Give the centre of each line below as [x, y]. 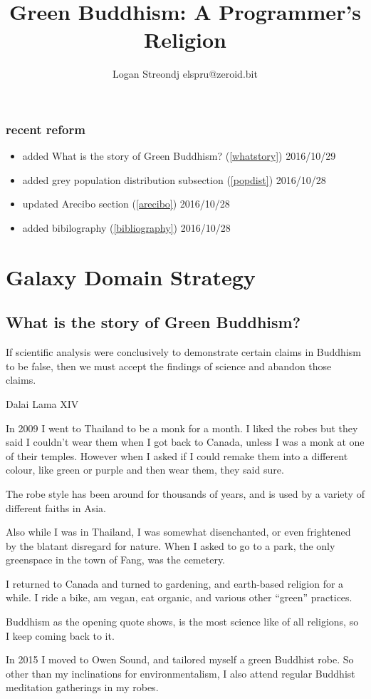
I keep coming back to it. [60, 635]
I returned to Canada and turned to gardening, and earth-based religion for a [175, 583]
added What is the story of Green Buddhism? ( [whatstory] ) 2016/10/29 [179, 156]
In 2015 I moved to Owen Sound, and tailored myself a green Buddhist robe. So [180, 659]
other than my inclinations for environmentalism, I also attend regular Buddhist [181, 673]
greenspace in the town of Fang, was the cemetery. [115, 560]
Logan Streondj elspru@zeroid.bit [185, 74]
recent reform [46, 129]
